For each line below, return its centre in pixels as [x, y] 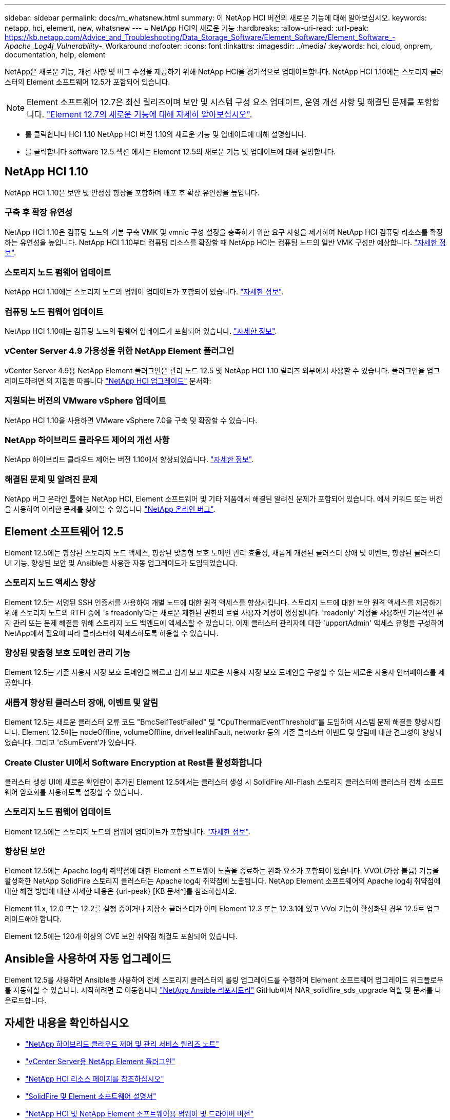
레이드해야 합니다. [33, 919]
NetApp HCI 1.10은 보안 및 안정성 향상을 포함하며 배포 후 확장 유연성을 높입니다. [132, 192]
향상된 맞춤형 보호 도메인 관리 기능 [68, 653]
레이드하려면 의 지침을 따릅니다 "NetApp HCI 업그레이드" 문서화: [108, 381]
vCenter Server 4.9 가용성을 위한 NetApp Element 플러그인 [120, 351]
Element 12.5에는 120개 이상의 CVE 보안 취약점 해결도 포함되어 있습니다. [121, 936]
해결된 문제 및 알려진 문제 [51, 479]
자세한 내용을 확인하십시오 [67, 1023]
